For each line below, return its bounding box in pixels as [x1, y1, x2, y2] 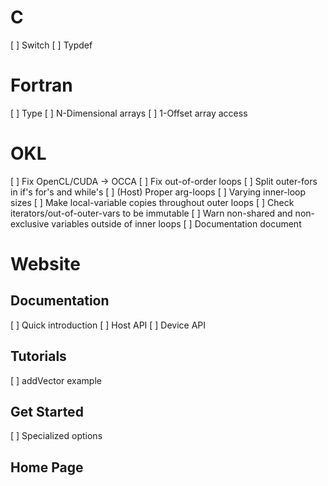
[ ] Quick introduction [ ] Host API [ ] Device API [10, 319, 207, 331]
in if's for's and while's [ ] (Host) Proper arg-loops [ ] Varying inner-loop [10, 186, 307, 198]
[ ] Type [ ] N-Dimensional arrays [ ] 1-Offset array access [10, 107, 248, 119]
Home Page [10, 459, 84, 476]
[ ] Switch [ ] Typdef [10, 39, 93, 51]
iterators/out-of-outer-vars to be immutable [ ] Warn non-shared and [10, 207, 293, 219]
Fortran [10, 74, 73, 97]
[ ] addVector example [10, 374, 102, 386]
